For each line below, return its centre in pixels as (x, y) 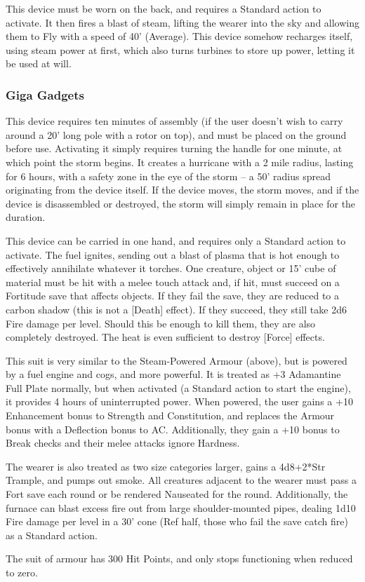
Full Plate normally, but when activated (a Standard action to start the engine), (178, 387)
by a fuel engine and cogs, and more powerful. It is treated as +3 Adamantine (173, 374)
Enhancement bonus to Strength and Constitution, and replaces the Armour (170, 415)
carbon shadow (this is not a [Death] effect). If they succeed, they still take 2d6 (176, 309)
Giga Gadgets (45, 94)
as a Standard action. (52, 535)
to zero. (22, 572)
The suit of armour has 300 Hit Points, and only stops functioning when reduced (179, 559)
